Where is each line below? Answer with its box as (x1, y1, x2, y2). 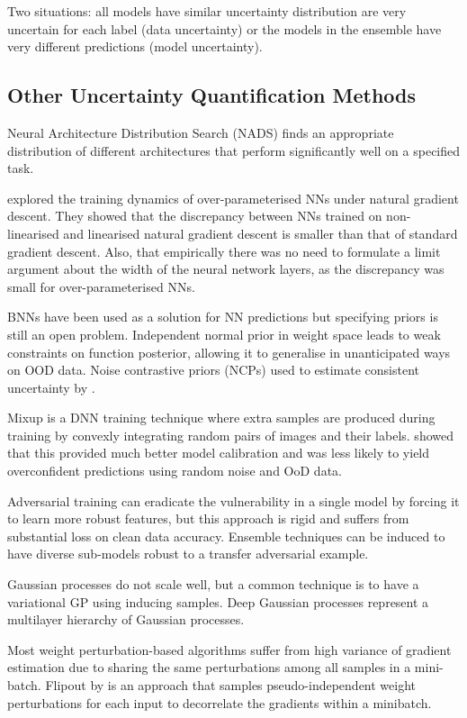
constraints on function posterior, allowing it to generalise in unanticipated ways (7, 342, 451, 361)
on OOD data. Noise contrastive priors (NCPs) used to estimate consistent (7, 360, 420, 379)
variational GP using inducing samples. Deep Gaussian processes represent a (7, 592, 429, 611)
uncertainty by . (7, 377, 95, 396)
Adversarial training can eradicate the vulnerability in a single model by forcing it (7, 491, 460, 510)
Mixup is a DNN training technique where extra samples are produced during (7, 408, 436, 427)
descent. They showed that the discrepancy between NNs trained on (7, 206, 382, 225)
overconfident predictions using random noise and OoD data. (7, 461, 342, 480)
